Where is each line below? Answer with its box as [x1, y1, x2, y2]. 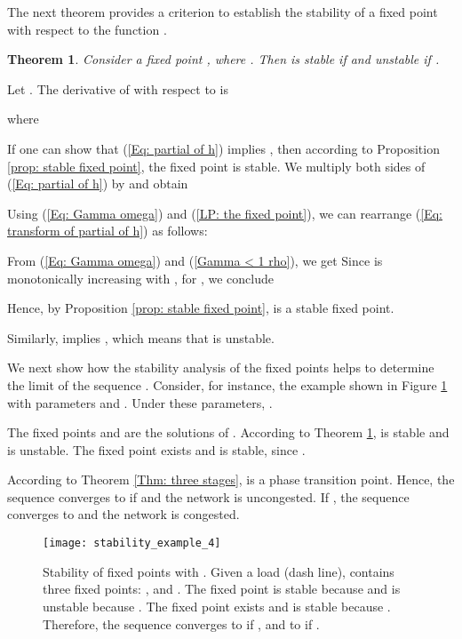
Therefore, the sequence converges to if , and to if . [43, 614, 320, 633]
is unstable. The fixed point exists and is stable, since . [7, 440, 306, 459]
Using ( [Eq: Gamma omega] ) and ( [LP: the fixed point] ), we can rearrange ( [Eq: [7, 204, 442, 222]
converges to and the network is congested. [7, 505, 240, 523]
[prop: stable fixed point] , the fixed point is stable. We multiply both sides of [7, 156, 426, 175]
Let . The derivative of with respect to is [7, 79, 228, 98]
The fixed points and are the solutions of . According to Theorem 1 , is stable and [7, 423, 450, 442]
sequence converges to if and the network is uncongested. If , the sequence [7, 487, 410, 506]
